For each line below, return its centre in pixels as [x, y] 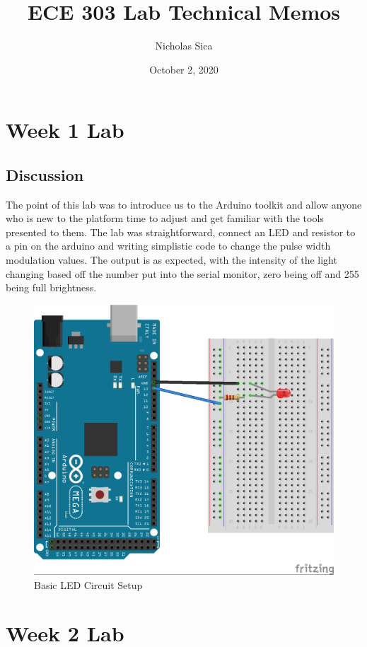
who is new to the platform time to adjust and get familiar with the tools [165, 218]
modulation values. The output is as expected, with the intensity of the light [171, 260]
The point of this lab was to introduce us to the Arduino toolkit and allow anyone [184, 204]
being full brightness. [51, 287]
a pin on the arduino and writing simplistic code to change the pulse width [168, 246]
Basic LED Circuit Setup [88, 584]
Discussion [45, 174]
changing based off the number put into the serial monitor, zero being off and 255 [182, 273]
